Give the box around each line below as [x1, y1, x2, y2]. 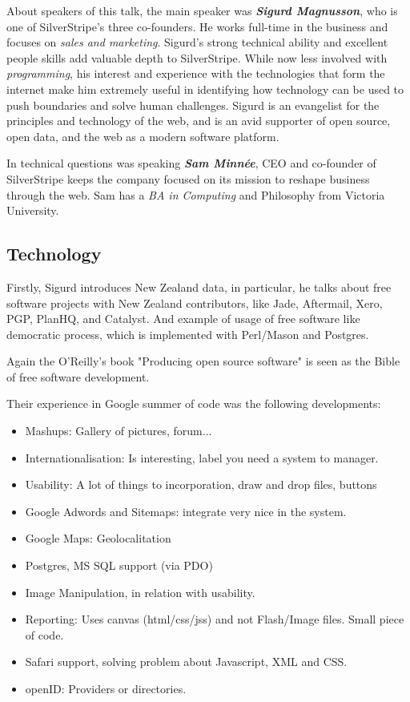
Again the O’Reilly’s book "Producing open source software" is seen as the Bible [6, 353, 400, 369]
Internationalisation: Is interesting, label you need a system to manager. [25, 449, 379, 466]
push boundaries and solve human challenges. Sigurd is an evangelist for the [6, 96, 380, 113]
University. [6, 202, 59, 219]
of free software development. [6, 368, 150, 385]
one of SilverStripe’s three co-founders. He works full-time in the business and [6, 18, 388, 34]
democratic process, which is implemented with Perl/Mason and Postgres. [6, 325, 369, 342]
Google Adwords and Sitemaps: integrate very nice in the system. [25, 502, 347, 519]
